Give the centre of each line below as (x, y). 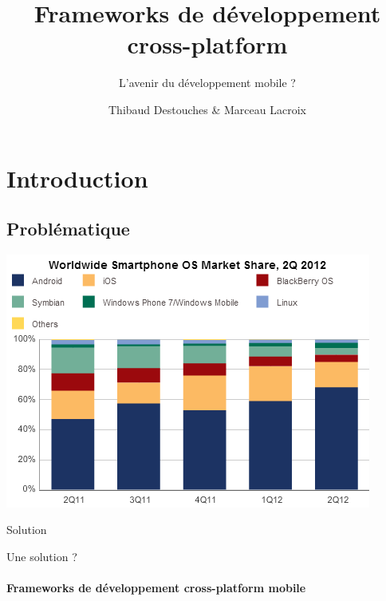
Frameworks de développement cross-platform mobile (156, 588)
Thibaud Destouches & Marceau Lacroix (207, 109)
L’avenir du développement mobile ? (207, 83)
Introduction (77, 178)
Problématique (68, 229)
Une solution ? (42, 557)
